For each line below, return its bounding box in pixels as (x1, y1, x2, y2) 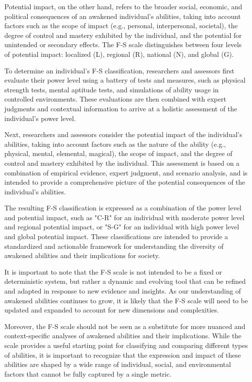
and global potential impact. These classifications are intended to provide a (4, 231, 228, 242)
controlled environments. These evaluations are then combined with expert (4, 94, 226, 104)
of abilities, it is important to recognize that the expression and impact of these (4, 349, 241, 360)
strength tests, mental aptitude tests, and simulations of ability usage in (4, 84, 219, 94)
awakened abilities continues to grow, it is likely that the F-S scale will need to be (4, 295, 248, 305)
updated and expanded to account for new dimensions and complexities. (4, 305, 219, 315)
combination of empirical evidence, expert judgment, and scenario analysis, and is (4, 167, 248, 177)
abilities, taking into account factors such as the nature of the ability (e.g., (4, 139, 226, 149)
